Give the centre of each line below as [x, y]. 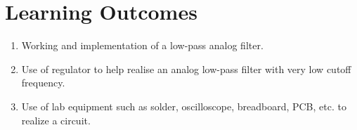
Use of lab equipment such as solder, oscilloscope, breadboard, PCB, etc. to [184, 106]
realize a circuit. [56, 120]
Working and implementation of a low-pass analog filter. [142, 45]
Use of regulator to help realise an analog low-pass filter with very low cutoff [186, 69]
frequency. [43, 83]
